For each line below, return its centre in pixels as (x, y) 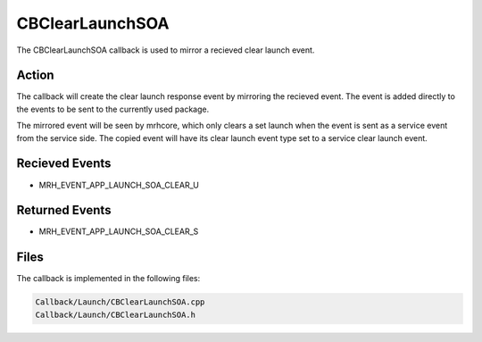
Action (35, 75)
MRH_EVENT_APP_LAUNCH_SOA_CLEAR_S (119, 231)
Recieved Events (64, 164)
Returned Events (64, 210)
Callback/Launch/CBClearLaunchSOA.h (116, 314)
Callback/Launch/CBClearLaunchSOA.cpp (120, 302)
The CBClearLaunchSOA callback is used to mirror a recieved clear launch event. (166, 50)
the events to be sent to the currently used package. (113, 109)
